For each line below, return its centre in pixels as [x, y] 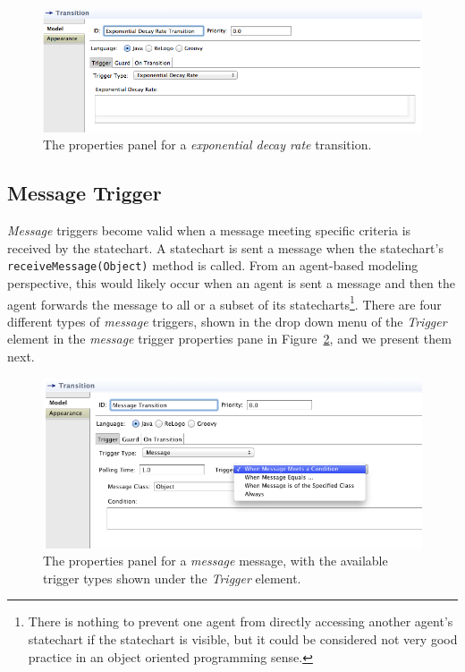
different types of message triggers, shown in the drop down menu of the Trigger [227, 321]
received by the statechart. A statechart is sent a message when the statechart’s [225, 247]
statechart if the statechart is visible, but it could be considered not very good [243, 638]
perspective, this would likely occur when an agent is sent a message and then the [231, 282]
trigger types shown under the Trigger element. [172, 578]
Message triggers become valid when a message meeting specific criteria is [209, 230]
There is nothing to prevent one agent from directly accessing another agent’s [241, 621]
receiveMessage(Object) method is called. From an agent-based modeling [213, 265]
